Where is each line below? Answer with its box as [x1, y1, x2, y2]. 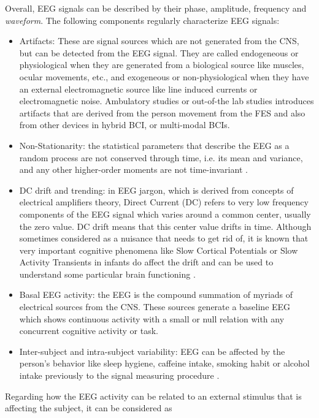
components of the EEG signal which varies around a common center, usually [19, 207, 311, 220]
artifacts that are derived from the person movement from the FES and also [19, 106, 306, 119]
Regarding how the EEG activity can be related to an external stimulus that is [5, 389, 302, 402]
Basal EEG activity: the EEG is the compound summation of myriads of [19, 288, 293, 301]
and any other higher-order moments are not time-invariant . [19, 163, 248, 176]
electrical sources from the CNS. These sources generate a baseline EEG [19, 300, 291, 313]
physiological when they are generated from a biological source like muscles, [19, 58, 304, 71]
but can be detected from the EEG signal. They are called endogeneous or [19, 46, 299, 59]
